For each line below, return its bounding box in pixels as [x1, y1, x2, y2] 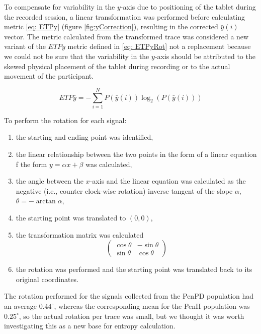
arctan [36, 198, 56, 205]
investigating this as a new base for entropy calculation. [4, 320, 176, 331]
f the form [16, 158, 47, 169]
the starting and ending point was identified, [16, 132, 153, 142]
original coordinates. [16, 273, 79, 284]
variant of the [4, 41, 46, 51]
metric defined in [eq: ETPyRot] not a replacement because [67, 41, 251, 51]
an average [4, 301, 37, 311]
